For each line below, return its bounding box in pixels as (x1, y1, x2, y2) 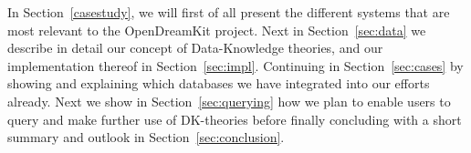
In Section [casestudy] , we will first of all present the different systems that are (7, 3, 450, 21)
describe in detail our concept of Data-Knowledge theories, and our (7, 38, 383, 57)
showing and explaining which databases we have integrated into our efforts (7, 74, 430, 93)
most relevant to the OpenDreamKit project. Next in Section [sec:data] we (7, 20, 426, 39)
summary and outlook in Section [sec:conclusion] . (7, 127, 285, 147)
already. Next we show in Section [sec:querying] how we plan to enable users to (7, 91, 451, 110)
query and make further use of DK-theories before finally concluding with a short (7, 109, 462, 128)
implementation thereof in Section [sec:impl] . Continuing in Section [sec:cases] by (7, 56, 464, 75)
